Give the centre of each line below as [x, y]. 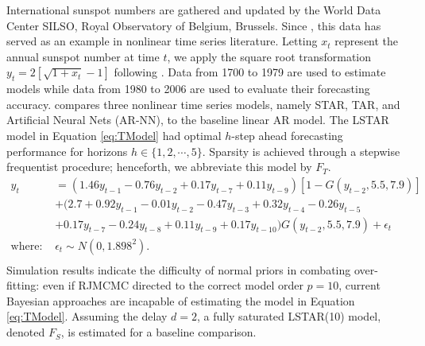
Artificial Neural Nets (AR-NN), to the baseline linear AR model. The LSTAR [198, 120]
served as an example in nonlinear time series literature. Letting [162, 41]
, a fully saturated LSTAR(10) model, [289, 316]
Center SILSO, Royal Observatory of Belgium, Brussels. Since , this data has [194, 25]
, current [359, 285]
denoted [26, 332]
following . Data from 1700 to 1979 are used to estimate [250, 72]
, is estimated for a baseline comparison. [158, 332]
